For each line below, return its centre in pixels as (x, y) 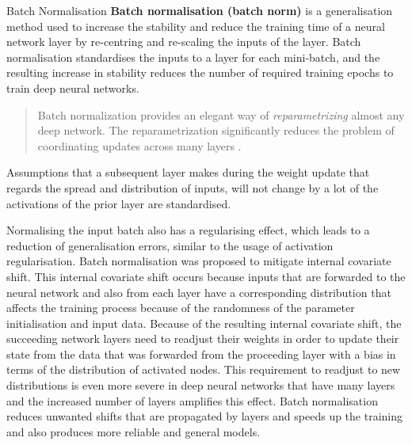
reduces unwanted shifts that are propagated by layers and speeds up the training (205, 416)
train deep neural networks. (73, 87)
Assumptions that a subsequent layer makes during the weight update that (188, 172)
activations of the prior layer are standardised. (119, 203)
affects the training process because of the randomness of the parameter (181, 308)
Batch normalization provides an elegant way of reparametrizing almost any (221, 114)
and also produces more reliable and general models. (134, 431)
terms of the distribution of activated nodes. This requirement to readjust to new (204, 369)
